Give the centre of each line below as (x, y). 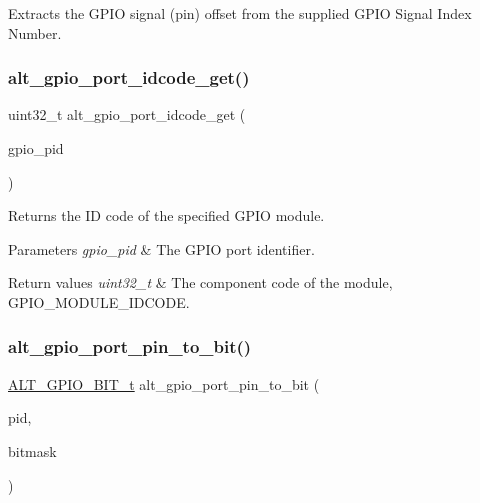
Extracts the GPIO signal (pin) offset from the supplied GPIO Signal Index (240, 13)
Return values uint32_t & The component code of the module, (200, 282)
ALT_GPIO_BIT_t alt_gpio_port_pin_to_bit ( (164, 383)
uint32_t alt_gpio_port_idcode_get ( (127, 114)
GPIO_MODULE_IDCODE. (99, 301)
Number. (35, 32)
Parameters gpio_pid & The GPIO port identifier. (161, 248)
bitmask (32, 450)
